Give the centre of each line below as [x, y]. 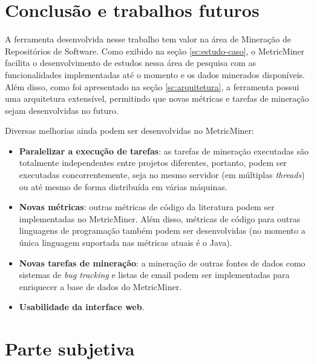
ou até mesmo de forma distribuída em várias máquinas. [123, 186]
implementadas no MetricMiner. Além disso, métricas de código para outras [160, 218]
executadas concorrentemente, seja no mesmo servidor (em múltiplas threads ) [162, 175]
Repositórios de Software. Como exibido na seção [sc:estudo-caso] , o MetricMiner [155, 51]
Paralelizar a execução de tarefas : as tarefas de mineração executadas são [164, 151]
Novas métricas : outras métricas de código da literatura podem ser [147, 207]
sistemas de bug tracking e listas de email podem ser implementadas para [154, 275]
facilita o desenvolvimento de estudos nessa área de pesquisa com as [131, 63]
